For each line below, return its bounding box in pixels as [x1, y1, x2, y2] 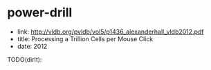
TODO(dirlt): [7, 55, 42, 63]
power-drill [7, 5, 73, 21]
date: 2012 [17, 42, 48, 50]
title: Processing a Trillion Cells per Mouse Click [17, 34, 154, 43]
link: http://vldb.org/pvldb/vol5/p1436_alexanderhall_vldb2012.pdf [17, 27, 204, 36]
